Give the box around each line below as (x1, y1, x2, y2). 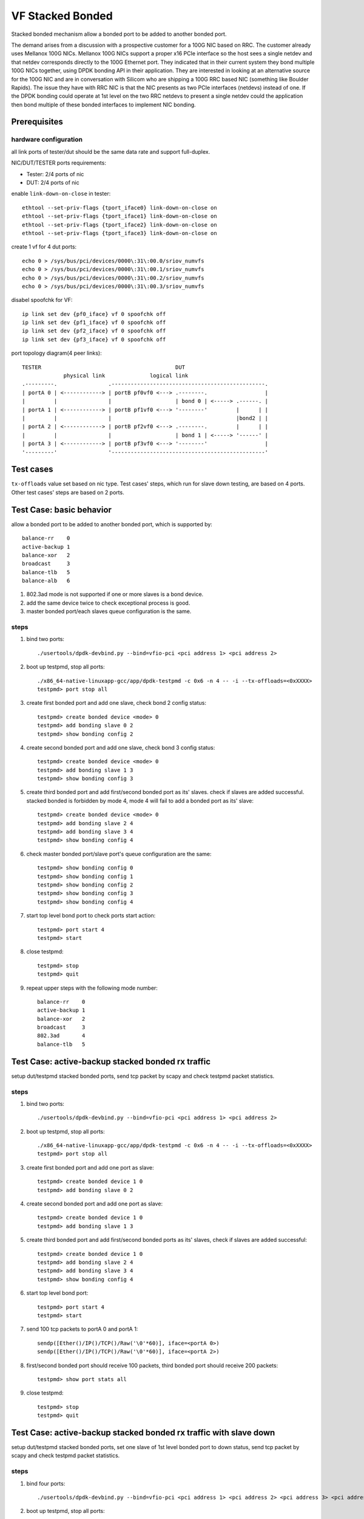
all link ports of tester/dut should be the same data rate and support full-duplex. (11, 148, 211, 155)
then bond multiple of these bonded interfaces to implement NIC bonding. (11, 101, 197, 108)
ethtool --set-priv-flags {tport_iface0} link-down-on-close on (22, 204, 218, 211)
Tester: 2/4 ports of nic (26, 170, 84, 177)
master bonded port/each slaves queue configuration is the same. (26, 608, 192, 615)
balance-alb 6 (22, 577, 70, 585)
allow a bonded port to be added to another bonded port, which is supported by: (11, 520, 212, 528)
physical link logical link (63, 372, 189, 379)
